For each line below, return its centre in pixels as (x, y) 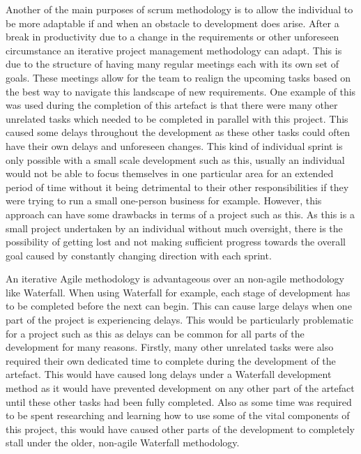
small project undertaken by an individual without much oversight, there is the (174, 228)
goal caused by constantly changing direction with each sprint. (139, 255)
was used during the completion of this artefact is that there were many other (172, 105)
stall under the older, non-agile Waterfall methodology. (123, 442)
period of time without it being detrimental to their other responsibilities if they (177, 187)
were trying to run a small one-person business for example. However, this (164, 200)
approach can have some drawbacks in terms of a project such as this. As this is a (180, 214)
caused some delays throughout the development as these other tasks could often (178, 132)
